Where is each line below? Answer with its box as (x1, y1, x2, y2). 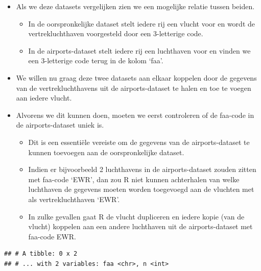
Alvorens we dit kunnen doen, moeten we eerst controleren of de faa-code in (16, 109, 254, 120)
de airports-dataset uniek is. (16, 119, 104, 130)
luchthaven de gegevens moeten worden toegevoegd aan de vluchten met (28, 184, 254, 194)
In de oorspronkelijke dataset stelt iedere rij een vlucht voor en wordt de (28, 18, 255, 29)
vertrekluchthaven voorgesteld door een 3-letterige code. (28, 28, 203, 39)
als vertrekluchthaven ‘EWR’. (28, 193, 120, 204)
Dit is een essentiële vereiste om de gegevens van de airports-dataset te (28, 136, 250, 147)
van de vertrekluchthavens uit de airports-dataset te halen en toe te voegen (16, 82, 251, 93)
